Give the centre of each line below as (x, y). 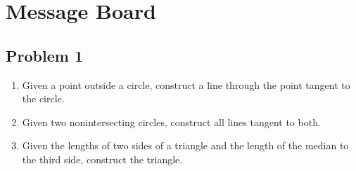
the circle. (43, 98)
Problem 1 (44, 55)
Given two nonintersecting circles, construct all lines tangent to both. (171, 122)
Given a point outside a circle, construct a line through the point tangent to (186, 84)
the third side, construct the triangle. (102, 159)
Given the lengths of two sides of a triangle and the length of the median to (185, 145)
